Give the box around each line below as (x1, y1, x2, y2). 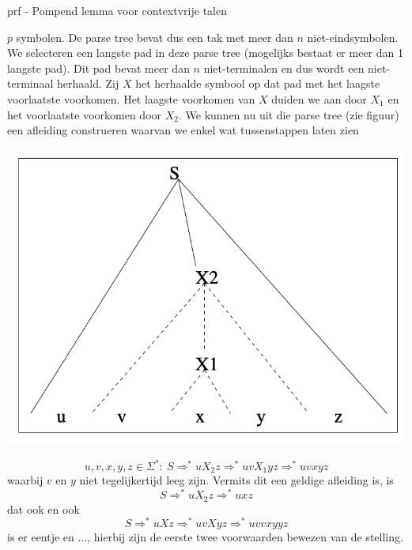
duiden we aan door (271, 90, 367, 107)
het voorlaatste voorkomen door (7, 106, 162, 122)
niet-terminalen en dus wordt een (203, 59, 365, 76)
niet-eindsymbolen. (307, 28, 399, 45)
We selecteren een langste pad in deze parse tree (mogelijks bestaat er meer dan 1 (7, 44, 403, 61)
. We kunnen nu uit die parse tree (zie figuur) (178, 106, 399, 122)
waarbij (7, 472, 43, 488)
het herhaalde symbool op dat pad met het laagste (135, 75, 380, 92)
